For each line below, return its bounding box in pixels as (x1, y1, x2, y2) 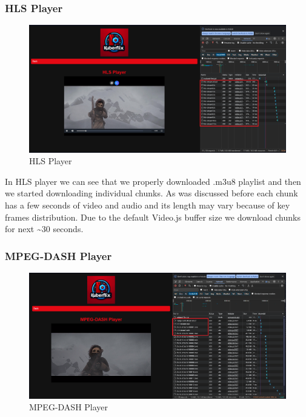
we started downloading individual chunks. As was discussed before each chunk (5, 187, 298, 199)
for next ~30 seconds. (5, 222, 84, 235)
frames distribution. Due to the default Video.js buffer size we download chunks (5, 210, 301, 223)
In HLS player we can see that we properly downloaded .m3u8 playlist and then (5, 175, 301, 187)
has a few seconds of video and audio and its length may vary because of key (5, 198, 290, 211)
